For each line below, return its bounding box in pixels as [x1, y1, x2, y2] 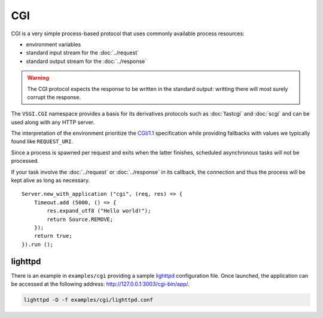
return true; [33, 232, 72, 240]
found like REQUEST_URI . [11, 138, 74, 145]
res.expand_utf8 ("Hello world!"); [47, 207, 151, 214]
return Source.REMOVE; [47, 216, 114, 223]
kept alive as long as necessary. [11, 177, 90, 184]
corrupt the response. [27, 93, 81, 101]
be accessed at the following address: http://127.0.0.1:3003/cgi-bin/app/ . [11, 280, 190, 287]
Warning [27, 74, 49, 81]
